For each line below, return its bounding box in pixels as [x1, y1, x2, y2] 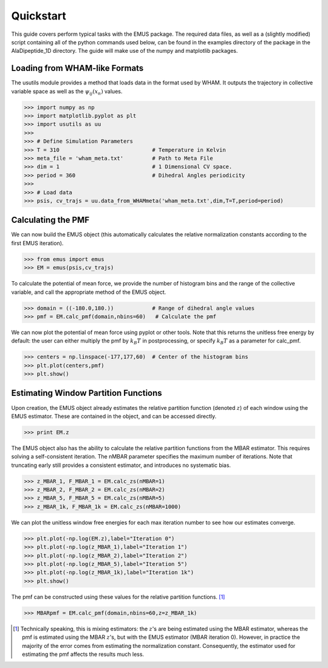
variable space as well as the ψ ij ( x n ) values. [11, 87, 123, 97]
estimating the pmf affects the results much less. [22, 650, 145, 658]
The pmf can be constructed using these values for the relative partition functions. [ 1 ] [11, 593, 225, 601]
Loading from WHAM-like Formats [11, 63, 144, 73]
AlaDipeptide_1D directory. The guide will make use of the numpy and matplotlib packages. [11, 47, 238, 55]
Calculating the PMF [11, 215, 90, 225]
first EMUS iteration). [11, 239, 64, 247]
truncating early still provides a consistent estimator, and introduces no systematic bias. [11, 462, 231, 469]
